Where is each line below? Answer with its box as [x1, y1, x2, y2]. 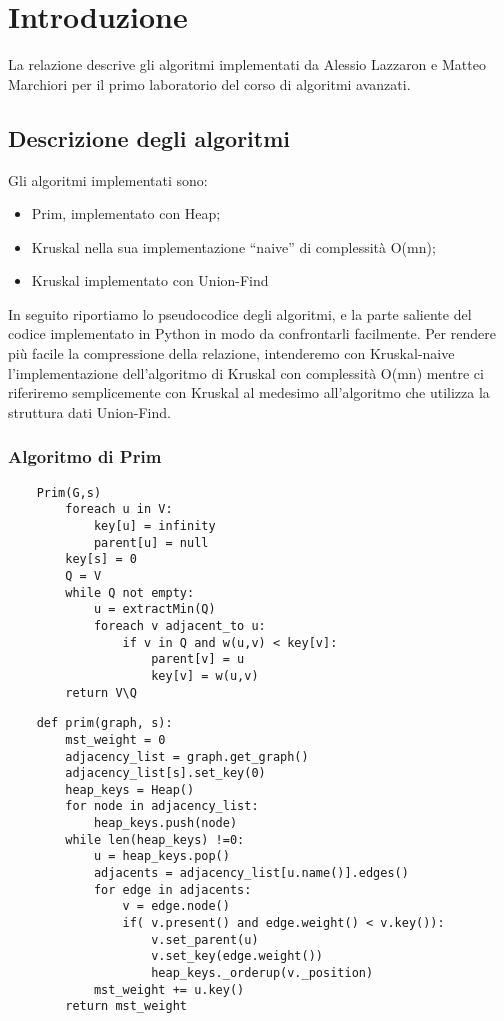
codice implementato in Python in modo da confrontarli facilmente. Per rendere [8, 323, 496, 344]
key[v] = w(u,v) [151, 668, 259, 683]
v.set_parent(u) [151, 932, 259, 947]
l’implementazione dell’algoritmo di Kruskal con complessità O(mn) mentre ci [8, 362, 484, 383]
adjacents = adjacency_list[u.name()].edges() [93, 866, 409, 881]
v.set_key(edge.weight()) [151, 949, 323, 964]
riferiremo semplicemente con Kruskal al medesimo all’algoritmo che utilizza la [8, 382, 490, 403]
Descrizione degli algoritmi [8, 122, 290, 153]
